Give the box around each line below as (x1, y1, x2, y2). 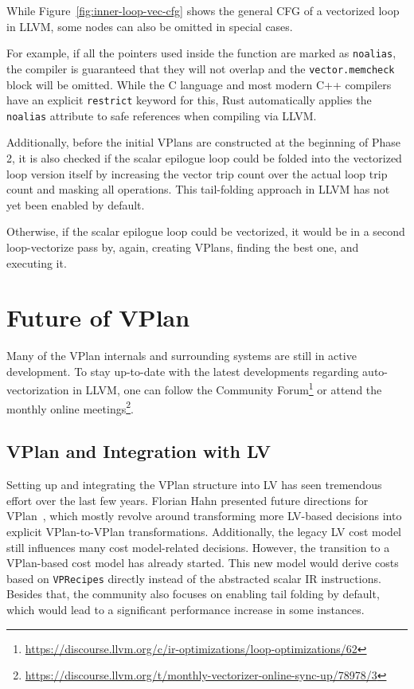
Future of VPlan (6, 301, 190, 334)
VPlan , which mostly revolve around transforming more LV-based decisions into (6, 507, 402, 524)
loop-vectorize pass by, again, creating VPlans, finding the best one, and (6, 238, 359, 255)
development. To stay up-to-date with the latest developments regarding (6, 362, 359, 379)
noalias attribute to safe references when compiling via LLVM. (6, 107, 317, 123)
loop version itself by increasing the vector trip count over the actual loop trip (6, 165, 388, 182)
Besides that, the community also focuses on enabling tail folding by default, (6, 585, 380, 602)
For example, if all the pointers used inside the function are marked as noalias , (6, 45, 396, 61)
